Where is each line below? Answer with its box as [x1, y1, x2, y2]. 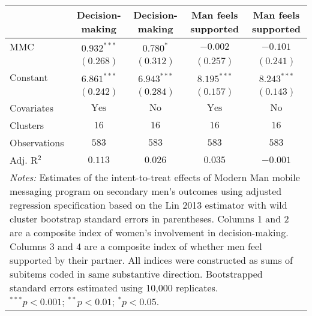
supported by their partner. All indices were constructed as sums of [10, 253, 293, 267]
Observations [10, 136, 64, 149]
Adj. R [10, 153, 38, 167]
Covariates [10, 101, 54, 115]
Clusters [10, 118, 44, 132]
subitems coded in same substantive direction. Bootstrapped [10, 267, 263, 281]
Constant [10, 70, 48, 84]
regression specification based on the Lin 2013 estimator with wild [10, 198, 287, 212]
